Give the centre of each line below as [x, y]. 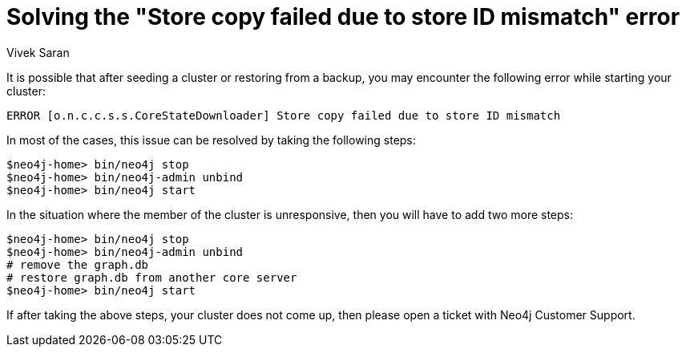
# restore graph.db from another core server [152, 277]
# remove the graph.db [78, 264]
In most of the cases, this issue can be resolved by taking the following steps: [211, 140]
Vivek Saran [38, 52]
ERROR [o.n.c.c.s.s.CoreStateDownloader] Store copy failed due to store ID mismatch [284, 115]
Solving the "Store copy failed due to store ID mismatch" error [343, 17]
